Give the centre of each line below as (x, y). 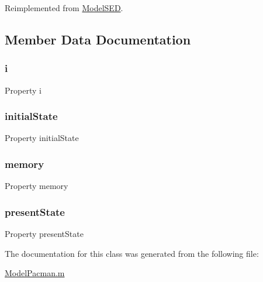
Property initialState (42, 138)
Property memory (37, 186)
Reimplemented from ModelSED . (64, 8)
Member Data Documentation (98, 39)
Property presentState (44, 234)
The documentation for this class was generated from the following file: (132, 253)
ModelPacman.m (35, 273)
